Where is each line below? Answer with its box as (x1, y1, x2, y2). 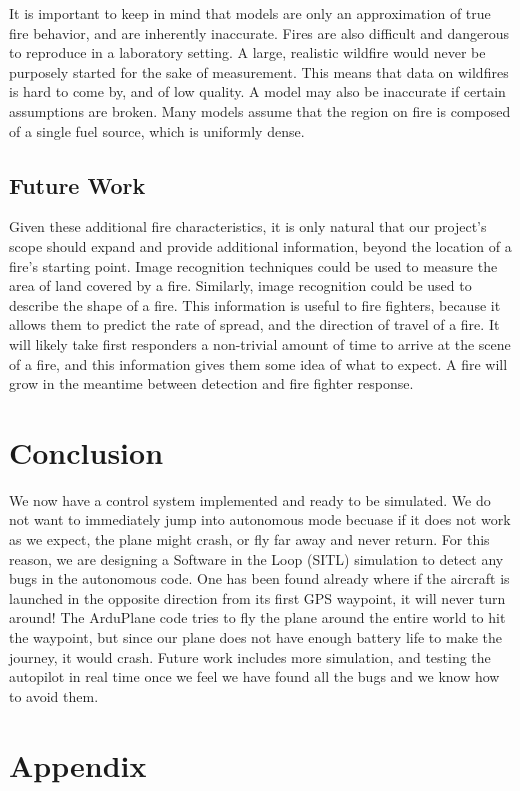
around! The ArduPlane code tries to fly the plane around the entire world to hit (9, 607, 506, 628)
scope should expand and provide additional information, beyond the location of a (9, 235, 512, 256)
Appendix (9, 744, 147, 785)
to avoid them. (9, 685, 99, 706)
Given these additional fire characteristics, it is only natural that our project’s (9, 216, 487, 237)
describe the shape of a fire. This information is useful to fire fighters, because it (9, 294, 501, 315)
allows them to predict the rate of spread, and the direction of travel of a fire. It (9, 314, 500, 335)
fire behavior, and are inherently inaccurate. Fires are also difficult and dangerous (9, 22, 510, 43)
